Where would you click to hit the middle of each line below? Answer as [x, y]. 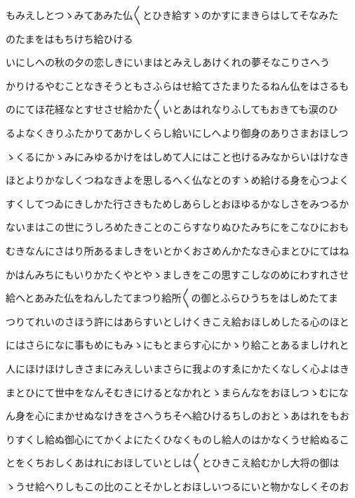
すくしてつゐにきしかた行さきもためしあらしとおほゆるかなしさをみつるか [177, 203]
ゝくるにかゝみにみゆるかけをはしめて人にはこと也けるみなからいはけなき [177, 156]
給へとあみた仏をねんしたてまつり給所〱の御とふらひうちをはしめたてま [172, 298]
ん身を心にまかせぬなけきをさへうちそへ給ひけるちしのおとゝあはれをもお [177, 416]
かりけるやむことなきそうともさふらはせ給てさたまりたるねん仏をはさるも [177, 85]
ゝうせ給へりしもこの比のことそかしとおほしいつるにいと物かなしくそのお [177, 486]
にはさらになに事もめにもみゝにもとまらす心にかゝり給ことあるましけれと [177, 345]
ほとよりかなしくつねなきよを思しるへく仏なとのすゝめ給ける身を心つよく [177, 180]
